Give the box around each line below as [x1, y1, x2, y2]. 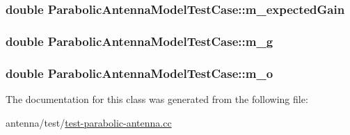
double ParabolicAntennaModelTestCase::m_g [6, 32, 273, 49]
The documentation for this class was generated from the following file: [6, 91, 308, 106]
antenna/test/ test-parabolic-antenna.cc [6, 115, 172, 129]
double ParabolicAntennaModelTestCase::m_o [6, 64, 273, 81]
